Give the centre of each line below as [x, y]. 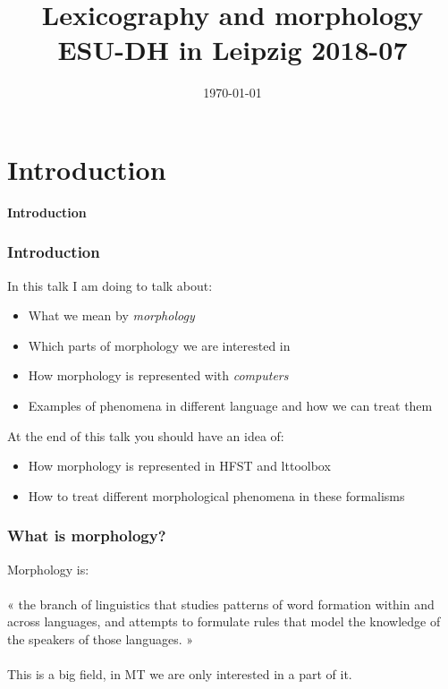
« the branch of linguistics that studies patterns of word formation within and [221, 604]
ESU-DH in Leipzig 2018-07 [232, 50]
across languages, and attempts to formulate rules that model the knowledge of [224, 621]
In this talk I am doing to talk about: [110, 285]
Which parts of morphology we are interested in [159, 345]
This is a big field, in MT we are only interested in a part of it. [180, 674]
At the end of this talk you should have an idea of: [146, 435]
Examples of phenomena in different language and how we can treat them [230, 406]
